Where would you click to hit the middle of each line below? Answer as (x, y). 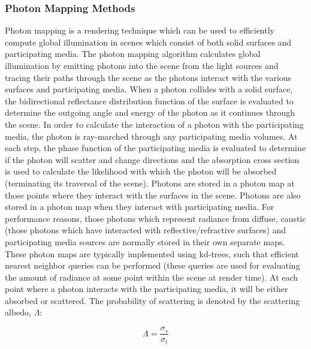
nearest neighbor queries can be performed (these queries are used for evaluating (153, 265)
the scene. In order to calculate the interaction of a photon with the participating (154, 124)
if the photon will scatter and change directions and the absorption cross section (152, 159)
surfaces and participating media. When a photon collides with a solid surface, (149, 89)
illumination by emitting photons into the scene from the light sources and (142, 65)
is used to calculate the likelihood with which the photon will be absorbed (141, 171)
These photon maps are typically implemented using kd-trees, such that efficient (152, 253)
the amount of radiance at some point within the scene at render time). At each (152, 277)
